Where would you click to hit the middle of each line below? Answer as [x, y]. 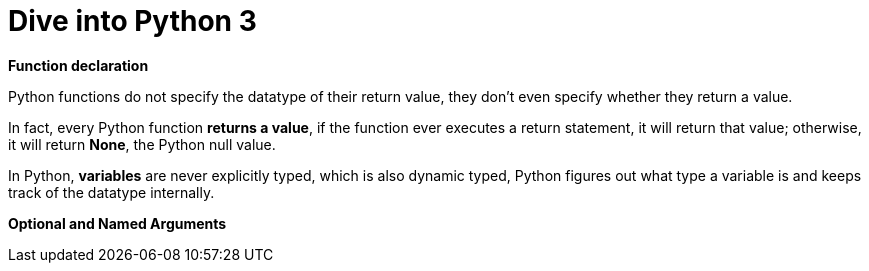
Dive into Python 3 [132, 21]
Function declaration [78, 65]
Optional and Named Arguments [117, 223]
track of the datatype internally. [111, 192]
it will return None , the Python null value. [142, 144]
